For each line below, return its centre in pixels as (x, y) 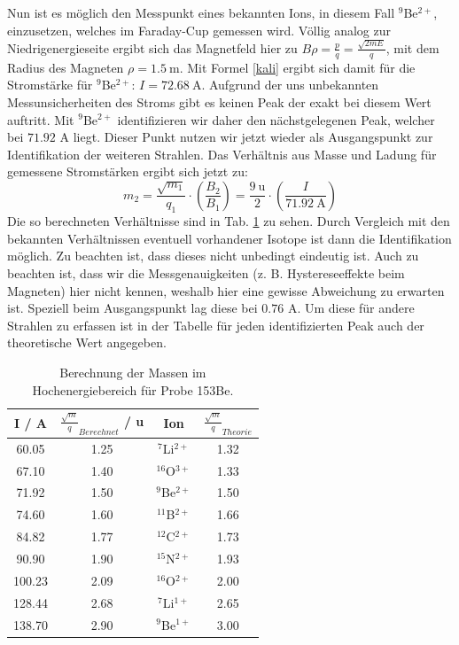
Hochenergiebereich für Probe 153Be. (133, 389)
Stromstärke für (50, 85)
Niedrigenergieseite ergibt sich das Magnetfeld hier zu (152, 47)
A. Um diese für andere (351, 308)
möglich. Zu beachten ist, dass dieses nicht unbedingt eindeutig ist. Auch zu (213, 256)
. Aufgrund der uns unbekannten (290, 85)
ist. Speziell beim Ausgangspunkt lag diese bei (132, 308)
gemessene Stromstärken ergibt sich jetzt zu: (128, 171)
